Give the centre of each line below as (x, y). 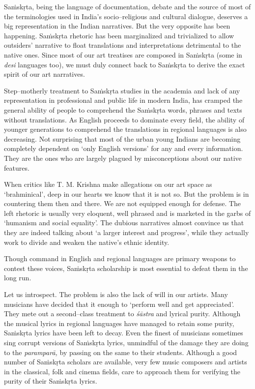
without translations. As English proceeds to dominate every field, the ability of (124, 119)
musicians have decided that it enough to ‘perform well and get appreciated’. (119, 304)
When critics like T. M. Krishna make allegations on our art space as (108, 184)
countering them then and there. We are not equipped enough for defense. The (123, 203)
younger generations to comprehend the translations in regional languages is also (125, 129)
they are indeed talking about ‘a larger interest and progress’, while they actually (127, 232)
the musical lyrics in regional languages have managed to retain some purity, (119, 323)
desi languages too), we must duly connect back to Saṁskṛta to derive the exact (125, 64)
